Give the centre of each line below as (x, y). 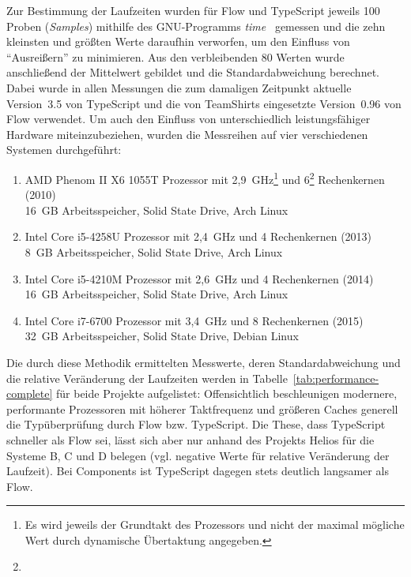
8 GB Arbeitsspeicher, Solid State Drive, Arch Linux (154, 251)
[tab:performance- (336, 378)
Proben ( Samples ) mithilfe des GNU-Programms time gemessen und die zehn (196, 26)
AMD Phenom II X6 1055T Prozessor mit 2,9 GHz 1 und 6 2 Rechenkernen (205, 178)
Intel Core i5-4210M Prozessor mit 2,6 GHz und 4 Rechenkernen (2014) (199, 278)
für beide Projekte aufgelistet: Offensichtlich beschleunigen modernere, (226, 393)
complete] (30, 393)
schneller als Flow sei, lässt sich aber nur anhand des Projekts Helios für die (190, 439)
